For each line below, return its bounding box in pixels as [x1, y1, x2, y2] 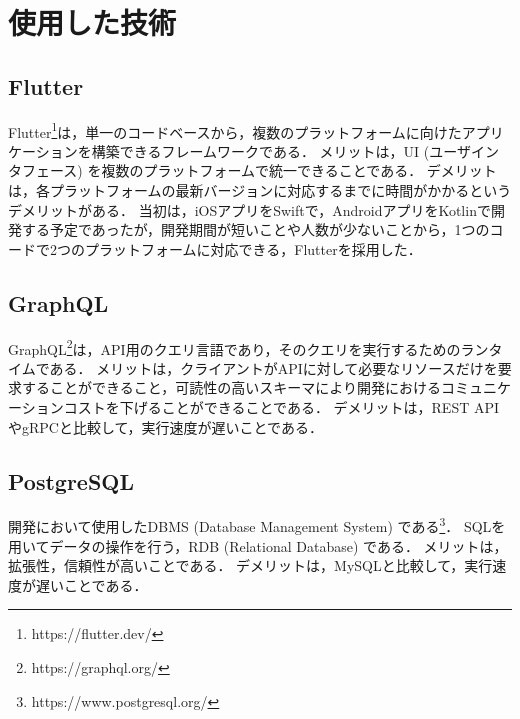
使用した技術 [8, 2, 177, 43]
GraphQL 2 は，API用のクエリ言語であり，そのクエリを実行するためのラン [8, 335, 489, 359]
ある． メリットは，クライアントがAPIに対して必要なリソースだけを [49, 357, 498, 378]
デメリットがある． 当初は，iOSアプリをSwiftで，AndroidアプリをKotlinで [8, 199, 491, 220]
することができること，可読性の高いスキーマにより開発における [21, 377, 441, 398]
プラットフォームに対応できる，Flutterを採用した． [84, 238, 422, 259]
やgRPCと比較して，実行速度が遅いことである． [8, 416, 323, 437]
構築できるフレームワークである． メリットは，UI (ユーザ [91, 140, 471, 161]
